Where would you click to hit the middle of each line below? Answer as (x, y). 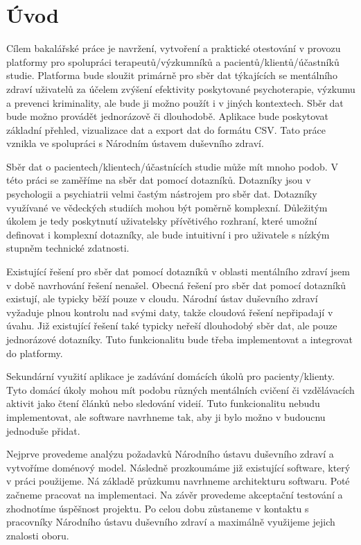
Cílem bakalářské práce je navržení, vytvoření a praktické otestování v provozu (174, 48)
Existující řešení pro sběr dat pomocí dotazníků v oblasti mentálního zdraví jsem (178, 271)
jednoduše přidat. (43, 430)
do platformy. (35, 353)
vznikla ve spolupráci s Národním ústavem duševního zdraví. (135, 143)
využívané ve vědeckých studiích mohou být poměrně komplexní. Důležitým (167, 207)
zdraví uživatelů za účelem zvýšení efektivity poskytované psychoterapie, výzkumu (181, 88)
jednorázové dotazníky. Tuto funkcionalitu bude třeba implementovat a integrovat (179, 339)
